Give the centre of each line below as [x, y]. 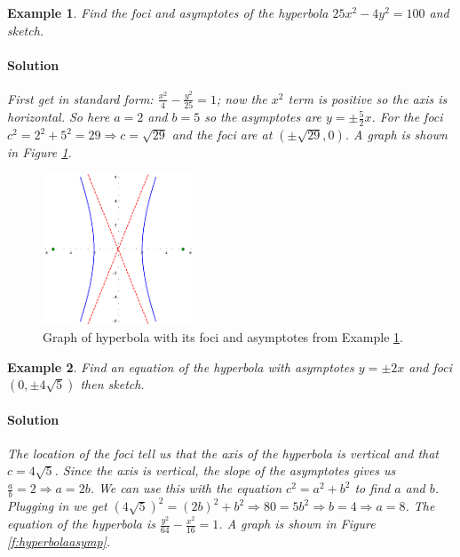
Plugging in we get [57, 506]
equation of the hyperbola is [81, 524]
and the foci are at [222, 135]
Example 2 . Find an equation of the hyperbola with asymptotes [181, 366]
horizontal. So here [59, 117]
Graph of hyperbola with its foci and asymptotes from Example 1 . [223, 336]
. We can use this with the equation [186, 488]
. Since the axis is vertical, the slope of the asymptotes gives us [225, 470]
